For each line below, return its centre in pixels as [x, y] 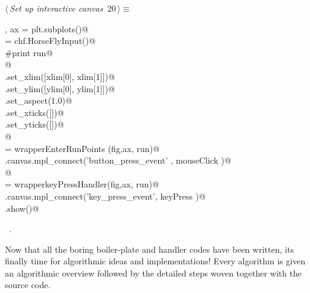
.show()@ [22, 208]
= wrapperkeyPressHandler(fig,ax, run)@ [82, 184]
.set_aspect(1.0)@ [39, 100]
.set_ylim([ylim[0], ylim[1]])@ [60, 88]
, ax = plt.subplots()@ [47, 28]
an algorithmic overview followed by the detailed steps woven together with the [153, 273]
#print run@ [29, 52]
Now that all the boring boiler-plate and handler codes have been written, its [149, 249]
